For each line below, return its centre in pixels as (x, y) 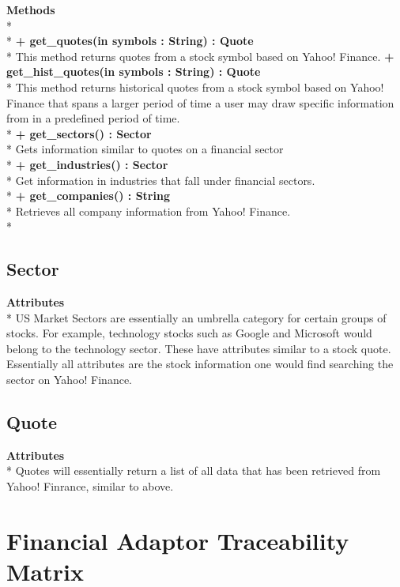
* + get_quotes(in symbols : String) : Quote (130, 41)
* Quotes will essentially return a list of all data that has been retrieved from (194, 470)
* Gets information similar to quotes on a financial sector (145, 149)
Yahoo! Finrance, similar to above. (90, 486)
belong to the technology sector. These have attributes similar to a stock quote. (199, 348)
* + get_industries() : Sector (87, 164)
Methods (31, 9)
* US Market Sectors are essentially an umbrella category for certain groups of (196, 317)
